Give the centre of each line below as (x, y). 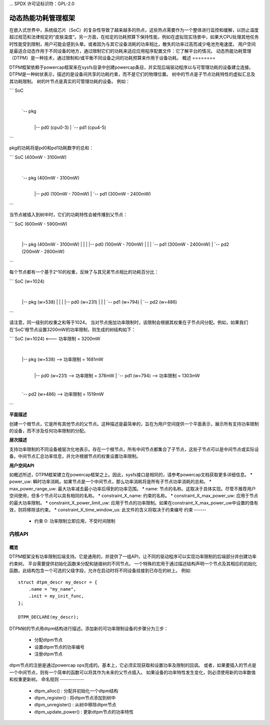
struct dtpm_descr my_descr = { (58, 582)
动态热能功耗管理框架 (42, 18)
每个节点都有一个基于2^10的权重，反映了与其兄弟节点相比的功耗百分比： (84, 272)
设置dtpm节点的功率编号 (59, 647)
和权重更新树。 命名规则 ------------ (47, 679)
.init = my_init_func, (56, 596)
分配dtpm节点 (48, 640)
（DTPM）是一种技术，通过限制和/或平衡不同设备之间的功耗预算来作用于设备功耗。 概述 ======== (112, 58)
